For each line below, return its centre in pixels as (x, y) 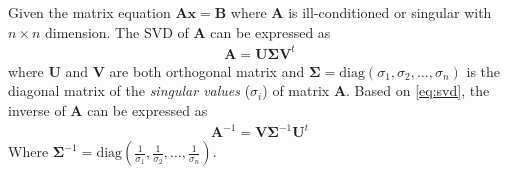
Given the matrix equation (89, 12)
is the (483, 70)
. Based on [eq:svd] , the (418, 90)
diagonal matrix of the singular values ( (129, 90)
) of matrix (296, 90)
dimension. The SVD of (117, 31)
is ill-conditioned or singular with (390, 12)
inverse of (37, 109)
